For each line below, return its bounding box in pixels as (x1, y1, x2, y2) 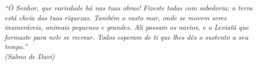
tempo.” (4, 41, 27, 52)
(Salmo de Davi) (4, 51, 55, 61)
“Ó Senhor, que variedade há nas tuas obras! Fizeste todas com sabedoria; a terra (4, 2, 253, 12)
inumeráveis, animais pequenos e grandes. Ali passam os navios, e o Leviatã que (4, 22, 249, 32)
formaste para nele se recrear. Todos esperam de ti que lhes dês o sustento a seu (4, 31, 249, 42)
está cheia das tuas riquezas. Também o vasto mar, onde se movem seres (4, 12, 227, 22)
